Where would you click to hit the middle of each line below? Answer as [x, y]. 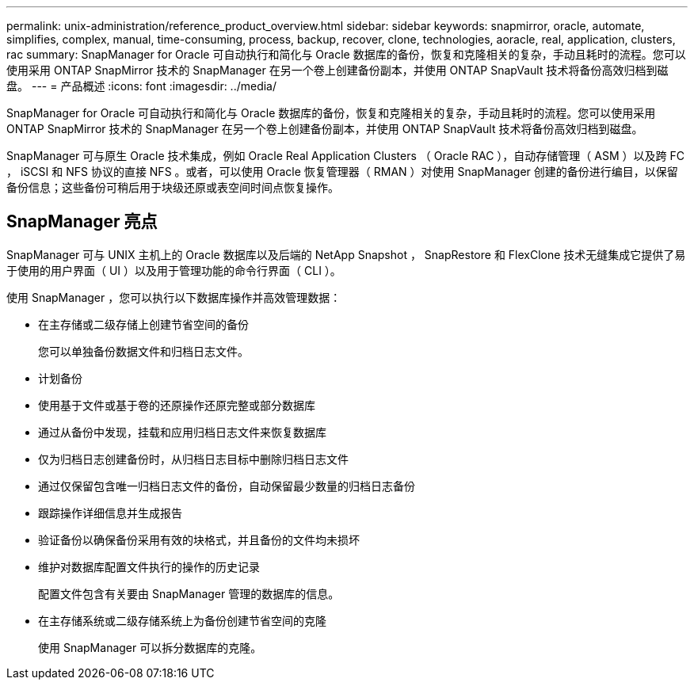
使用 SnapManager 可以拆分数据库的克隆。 [150, 647]
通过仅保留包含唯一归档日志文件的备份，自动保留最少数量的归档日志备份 [227, 486]
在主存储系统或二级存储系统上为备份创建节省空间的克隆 [182, 620]
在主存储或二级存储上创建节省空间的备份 [143, 324]
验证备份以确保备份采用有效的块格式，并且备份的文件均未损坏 [199, 539]
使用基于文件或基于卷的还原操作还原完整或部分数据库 [177, 405]
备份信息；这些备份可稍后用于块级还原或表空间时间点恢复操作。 [173, 187]
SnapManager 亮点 [82, 222]
